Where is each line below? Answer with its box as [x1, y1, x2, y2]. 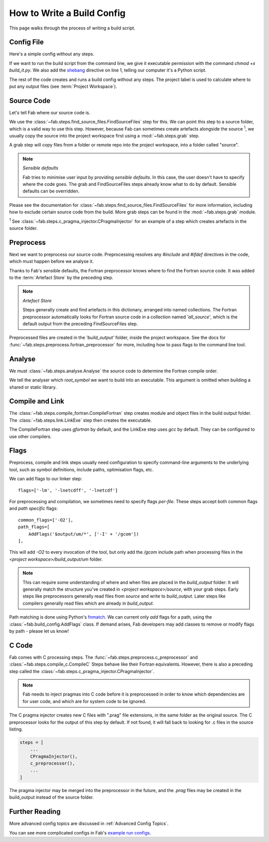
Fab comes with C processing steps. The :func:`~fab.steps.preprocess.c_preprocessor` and [9, 654, 198, 660]
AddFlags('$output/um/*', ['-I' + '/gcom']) [28, 531, 139, 537]
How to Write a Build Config [9, 7, 126, 18]
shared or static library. [9, 384, 57, 390]
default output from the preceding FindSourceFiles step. [22, 321, 138, 327]
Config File [9, 38, 44, 46]
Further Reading [9, 808, 61, 816]
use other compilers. [9, 433, 52, 439]
